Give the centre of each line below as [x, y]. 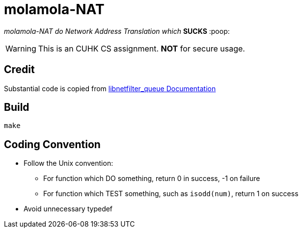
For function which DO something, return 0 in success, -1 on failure [152, 179]
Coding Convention [52, 144]
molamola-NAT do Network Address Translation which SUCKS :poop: [117, 31]
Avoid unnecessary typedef [68, 209]
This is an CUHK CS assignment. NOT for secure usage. [141, 48]
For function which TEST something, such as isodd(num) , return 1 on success [171, 194]
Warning [21, 48]
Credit [19, 70]
